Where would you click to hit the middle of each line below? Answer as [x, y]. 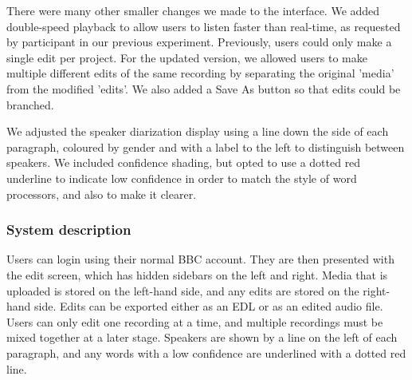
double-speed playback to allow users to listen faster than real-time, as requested [204, 26]
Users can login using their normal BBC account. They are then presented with [200, 259]
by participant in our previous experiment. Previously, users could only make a [199, 42]
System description [69, 230]
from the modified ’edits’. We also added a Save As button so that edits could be [204, 88]
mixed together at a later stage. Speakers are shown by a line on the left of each [202, 337]
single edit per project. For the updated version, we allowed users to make [187, 57]
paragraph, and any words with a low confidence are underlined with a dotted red [206, 352]
